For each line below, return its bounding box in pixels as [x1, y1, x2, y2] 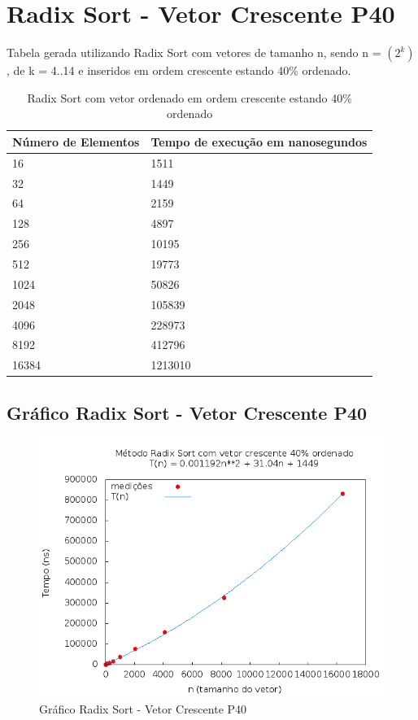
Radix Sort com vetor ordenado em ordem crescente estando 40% [27, 89, 352, 106]
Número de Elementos [12, 133, 140, 150]
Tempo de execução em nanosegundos [150, 133, 368, 150]
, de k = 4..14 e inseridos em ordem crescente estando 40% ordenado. [7, 62, 351, 79]
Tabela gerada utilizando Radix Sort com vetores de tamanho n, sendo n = [7, 44, 381, 61]
